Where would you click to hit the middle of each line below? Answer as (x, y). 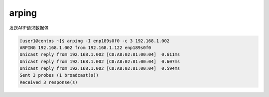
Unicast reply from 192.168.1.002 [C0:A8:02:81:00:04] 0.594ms (100, 69)
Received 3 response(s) (49, 82)
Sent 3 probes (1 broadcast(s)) (59, 75)
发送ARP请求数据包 (29, 28)
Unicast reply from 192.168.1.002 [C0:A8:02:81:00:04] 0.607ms (100, 61)
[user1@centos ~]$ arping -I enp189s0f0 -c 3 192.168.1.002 (95, 41)
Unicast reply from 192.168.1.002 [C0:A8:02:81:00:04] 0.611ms (100, 55)
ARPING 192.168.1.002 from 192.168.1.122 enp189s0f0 (85, 48)
